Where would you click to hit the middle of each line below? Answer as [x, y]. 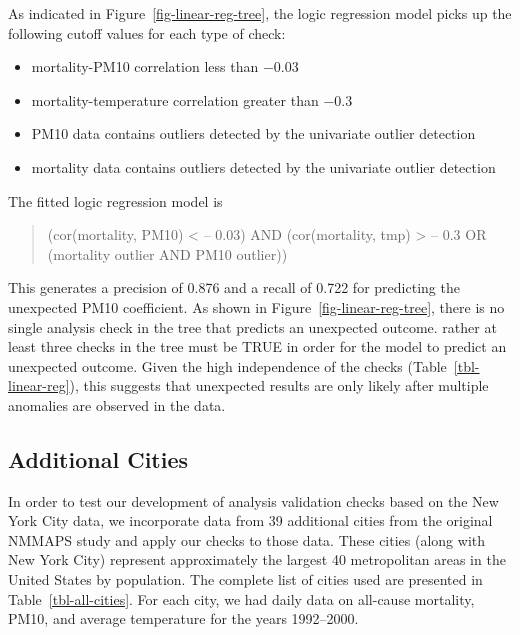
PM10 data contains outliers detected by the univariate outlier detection [253, 133]
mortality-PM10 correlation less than [145, 66]
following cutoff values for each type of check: [147, 32]
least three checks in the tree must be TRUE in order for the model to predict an [257, 346]
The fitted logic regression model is [115, 200]
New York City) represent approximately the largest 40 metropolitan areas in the [257, 559]
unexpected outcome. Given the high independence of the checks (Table [227, 365]
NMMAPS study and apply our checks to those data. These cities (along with [247, 539]
